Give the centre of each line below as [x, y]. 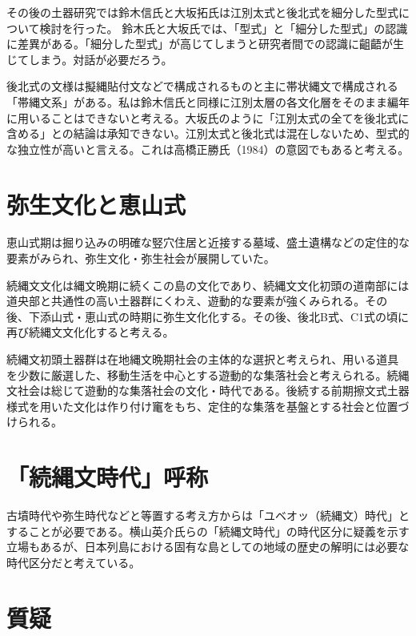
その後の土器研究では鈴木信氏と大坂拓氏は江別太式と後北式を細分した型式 [202, 12]
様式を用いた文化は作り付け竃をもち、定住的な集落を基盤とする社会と [191, 406]
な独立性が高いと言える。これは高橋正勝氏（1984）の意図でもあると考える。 [208, 149]
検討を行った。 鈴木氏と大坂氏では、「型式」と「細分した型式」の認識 [224, 28]
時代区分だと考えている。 [74, 562]
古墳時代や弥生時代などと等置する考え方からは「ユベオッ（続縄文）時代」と [208, 515]
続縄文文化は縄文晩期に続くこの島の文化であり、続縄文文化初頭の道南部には [208, 285]
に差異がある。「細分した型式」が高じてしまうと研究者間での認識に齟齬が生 [205, 44]
